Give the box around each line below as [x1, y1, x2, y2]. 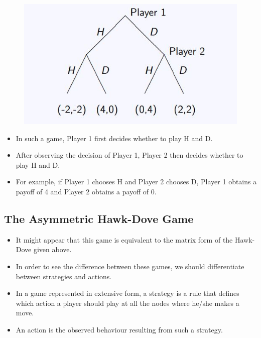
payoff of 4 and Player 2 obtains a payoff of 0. [16, 186, 157, 197]
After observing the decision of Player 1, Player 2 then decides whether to [16, 150, 243, 160]
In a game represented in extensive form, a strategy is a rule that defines [16, 288, 239, 298]
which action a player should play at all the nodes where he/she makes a [16, 297, 239, 308]
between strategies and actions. [16, 271, 112, 281]
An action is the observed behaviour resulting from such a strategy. [16, 324, 223, 334]
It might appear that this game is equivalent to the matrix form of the [16, 234, 233, 245]
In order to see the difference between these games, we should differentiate [16, 261, 244, 272]
